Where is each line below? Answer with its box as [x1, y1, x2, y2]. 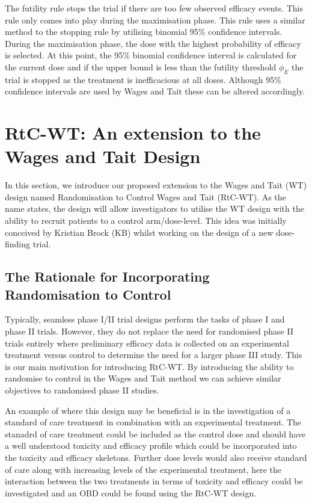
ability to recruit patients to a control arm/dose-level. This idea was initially [5, 214, 287, 227]
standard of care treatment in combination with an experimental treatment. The [5, 416, 301, 428]
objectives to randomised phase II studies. [5, 383, 159, 396]
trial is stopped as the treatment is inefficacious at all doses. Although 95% [5, 73, 281, 85]
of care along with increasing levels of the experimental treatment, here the [5, 463, 281, 475]
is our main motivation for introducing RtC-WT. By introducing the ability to [5, 360, 294, 372]
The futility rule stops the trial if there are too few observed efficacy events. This [5, 2, 303, 14]
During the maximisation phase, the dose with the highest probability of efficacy [5, 37, 301, 49]
